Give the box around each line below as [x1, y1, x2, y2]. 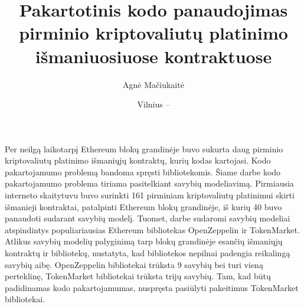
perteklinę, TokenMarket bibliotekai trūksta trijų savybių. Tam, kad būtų [5, 270, 271, 282]
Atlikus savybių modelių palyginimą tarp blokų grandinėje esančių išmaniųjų [5, 235, 283, 247]
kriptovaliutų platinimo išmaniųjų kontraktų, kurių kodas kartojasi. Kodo [5, 154, 271, 166]
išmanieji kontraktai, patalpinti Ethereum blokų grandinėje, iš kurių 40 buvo [5, 200, 282, 213]
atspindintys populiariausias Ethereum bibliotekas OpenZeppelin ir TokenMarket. [5, 223, 300, 236]
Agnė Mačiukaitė [123, 78, 184, 90]
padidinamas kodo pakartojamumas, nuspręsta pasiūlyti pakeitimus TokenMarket [5, 281, 299, 293]
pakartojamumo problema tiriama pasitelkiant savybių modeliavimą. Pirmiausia [5, 177, 294, 190]
